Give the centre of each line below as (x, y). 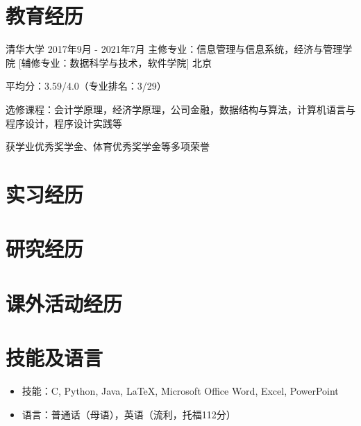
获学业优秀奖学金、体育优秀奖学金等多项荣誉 (108, 146)
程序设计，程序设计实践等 (64, 123)
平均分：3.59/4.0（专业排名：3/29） (86, 86)
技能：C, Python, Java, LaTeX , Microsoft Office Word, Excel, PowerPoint (180, 390)
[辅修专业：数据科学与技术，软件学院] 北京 (115, 62)
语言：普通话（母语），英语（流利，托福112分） (129, 414)
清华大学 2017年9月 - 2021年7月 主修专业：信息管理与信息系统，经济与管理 (174, 49)
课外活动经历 (64, 303)
